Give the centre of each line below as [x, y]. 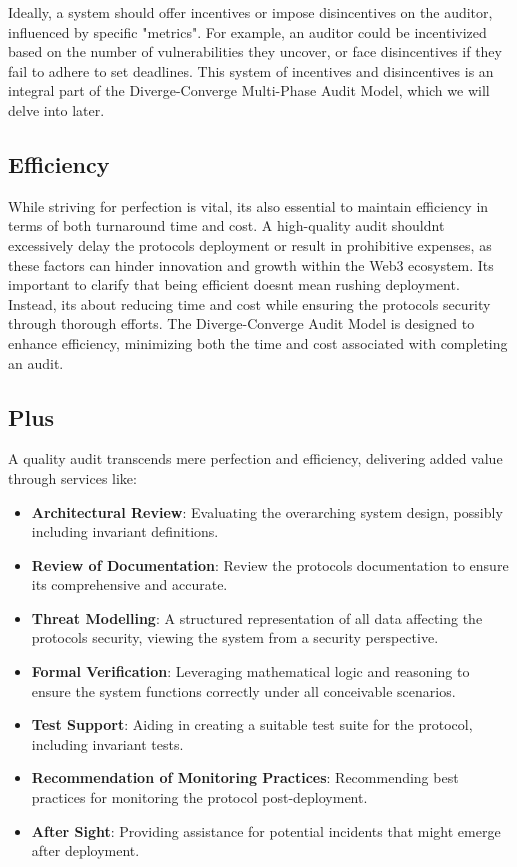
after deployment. [85, 850]
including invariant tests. [107, 743]
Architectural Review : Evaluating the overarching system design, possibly [267, 511]
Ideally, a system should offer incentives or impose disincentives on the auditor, [250, 12]
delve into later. [56, 109]
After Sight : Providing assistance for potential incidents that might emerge [266, 830]
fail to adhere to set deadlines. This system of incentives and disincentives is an [251, 70]
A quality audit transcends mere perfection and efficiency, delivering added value [255, 458]
